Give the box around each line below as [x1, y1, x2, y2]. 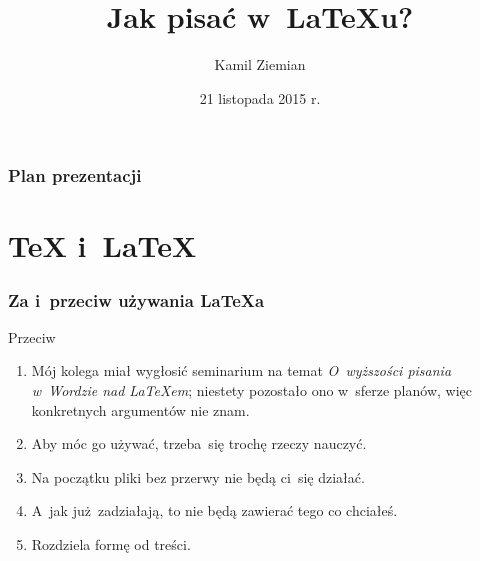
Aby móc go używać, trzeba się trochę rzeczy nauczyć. [31, 433, 367, 454]
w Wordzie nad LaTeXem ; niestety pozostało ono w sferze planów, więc [31, 380, 472, 401]
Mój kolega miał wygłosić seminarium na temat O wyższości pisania [31, 360, 452, 381]
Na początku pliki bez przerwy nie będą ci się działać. [31, 466, 365, 487]
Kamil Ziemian [214, 54, 306, 75]
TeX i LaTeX [8, 225, 197, 266]
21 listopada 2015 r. [199, 87, 321, 108]
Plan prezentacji [8, 163, 142, 188]
